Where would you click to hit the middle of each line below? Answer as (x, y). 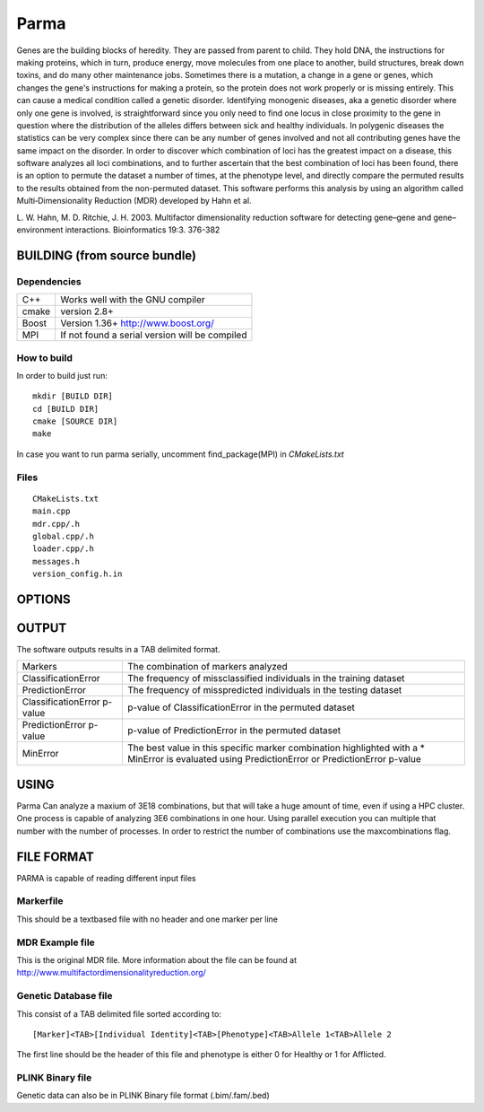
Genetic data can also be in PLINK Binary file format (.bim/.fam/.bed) (143, 1096)
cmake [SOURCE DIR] (75, 421)
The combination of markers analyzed (207, 667)
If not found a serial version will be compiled (154, 335)
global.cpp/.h (63, 536)
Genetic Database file (65, 996)
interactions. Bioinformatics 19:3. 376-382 (143, 230)
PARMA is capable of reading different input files (106, 878)
